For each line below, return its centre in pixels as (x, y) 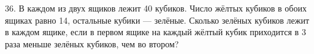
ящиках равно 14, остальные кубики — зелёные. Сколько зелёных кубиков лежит (157, 20)
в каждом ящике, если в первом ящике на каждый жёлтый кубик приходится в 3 (155, 32)
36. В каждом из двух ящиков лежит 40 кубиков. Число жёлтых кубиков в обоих (156, 8)
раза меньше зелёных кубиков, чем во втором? (92, 43)
